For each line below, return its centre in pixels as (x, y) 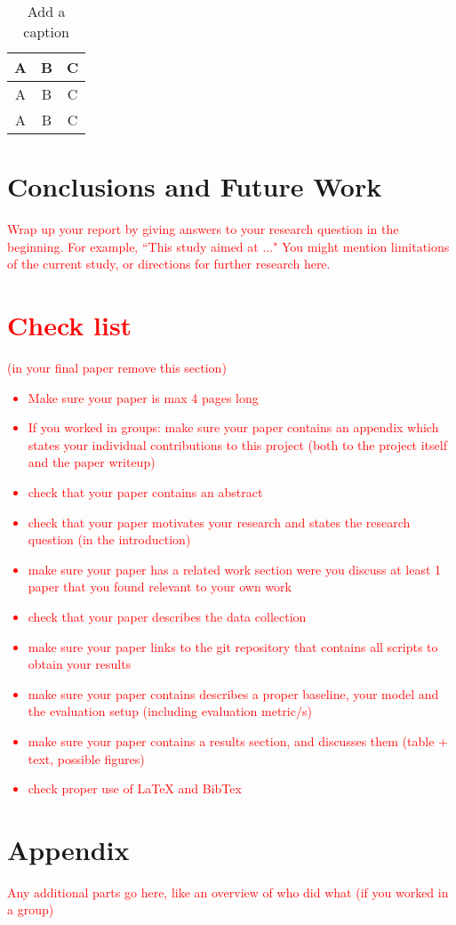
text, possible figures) (86, 758)
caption (46, 32)
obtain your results (80, 664)
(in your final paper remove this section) (117, 368)
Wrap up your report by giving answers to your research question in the (203, 229)
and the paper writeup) (92, 462)
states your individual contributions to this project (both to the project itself (237, 444)
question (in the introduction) (109, 539)
